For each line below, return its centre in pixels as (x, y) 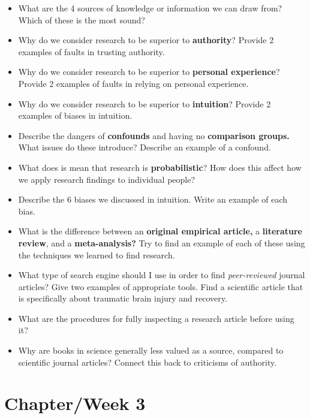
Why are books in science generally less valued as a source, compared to (151, 350)
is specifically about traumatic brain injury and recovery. (123, 298)
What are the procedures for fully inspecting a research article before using (156, 318)
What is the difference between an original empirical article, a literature (160, 231)
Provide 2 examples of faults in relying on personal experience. (133, 83)
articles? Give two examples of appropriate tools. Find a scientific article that (161, 286)
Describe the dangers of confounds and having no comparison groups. (154, 135)
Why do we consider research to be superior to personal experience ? (149, 72)
